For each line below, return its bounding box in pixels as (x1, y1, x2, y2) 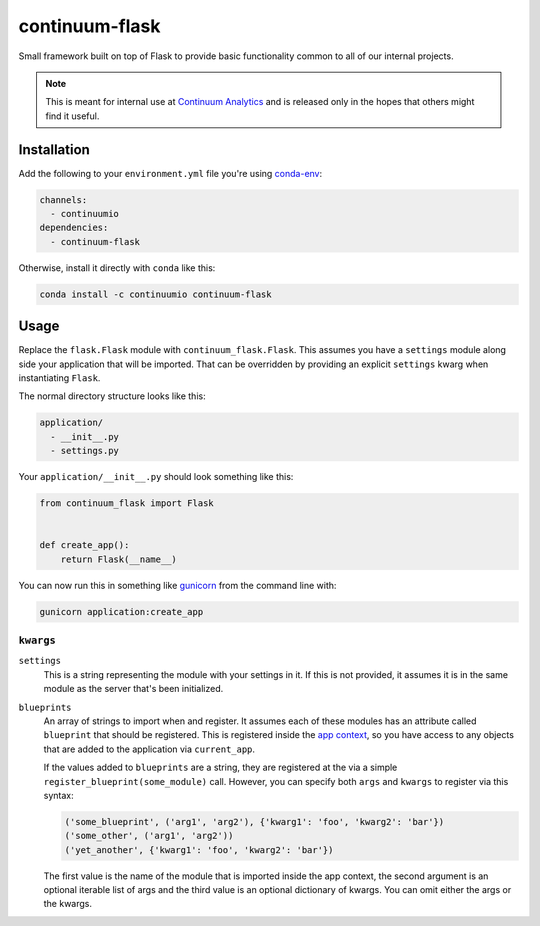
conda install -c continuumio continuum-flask (39, 288, 272, 300)
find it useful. (45, 110, 100, 122)
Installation (18, 141, 90, 158)
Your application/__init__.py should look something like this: (18, 471, 294, 483)
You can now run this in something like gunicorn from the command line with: (18, 579, 337, 591)
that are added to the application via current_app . (43, 743, 255, 755)
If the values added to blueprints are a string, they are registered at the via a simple (43, 761, 398, 774)
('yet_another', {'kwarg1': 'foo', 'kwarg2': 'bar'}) (64, 844, 334, 855)
